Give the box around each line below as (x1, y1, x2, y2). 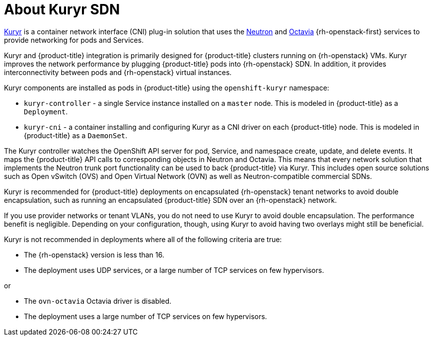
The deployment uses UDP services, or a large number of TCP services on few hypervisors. (24, 265, 324, 274)
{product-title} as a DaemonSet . (24, 131, 128, 140)
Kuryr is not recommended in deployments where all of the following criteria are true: (4, 235, 282, 244)
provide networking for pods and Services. (4, 35, 144, 44)
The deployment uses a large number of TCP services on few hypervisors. (24, 312, 267, 321)
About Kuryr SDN (4, 1, 120, 18)
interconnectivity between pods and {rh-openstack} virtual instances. (4, 68, 232, 77)
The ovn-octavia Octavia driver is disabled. (24, 296, 172, 305)
